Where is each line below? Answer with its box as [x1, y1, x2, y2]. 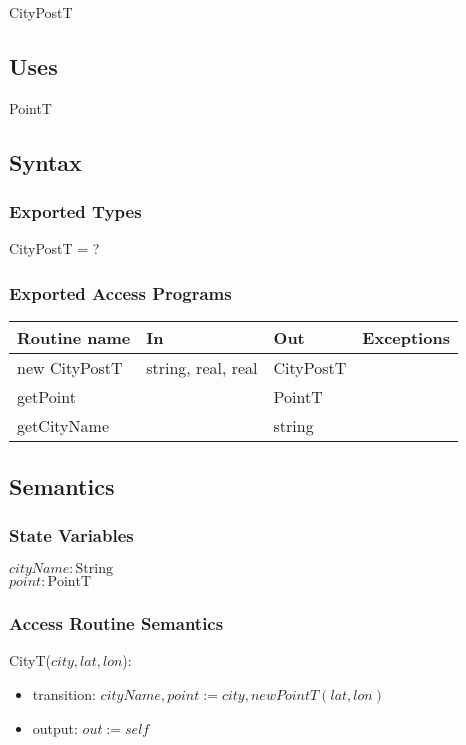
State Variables [9, 522, 134, 547]
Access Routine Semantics [9, 611, 224, 636]
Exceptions [362, 326, 450, 350]
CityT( [9, 650, 51, 671]
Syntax [9, 146, 82, 177]
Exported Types [9, 199, 142, 224]
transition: [32, 684, 96, 705]
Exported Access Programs [9, 280, 232, 305]
